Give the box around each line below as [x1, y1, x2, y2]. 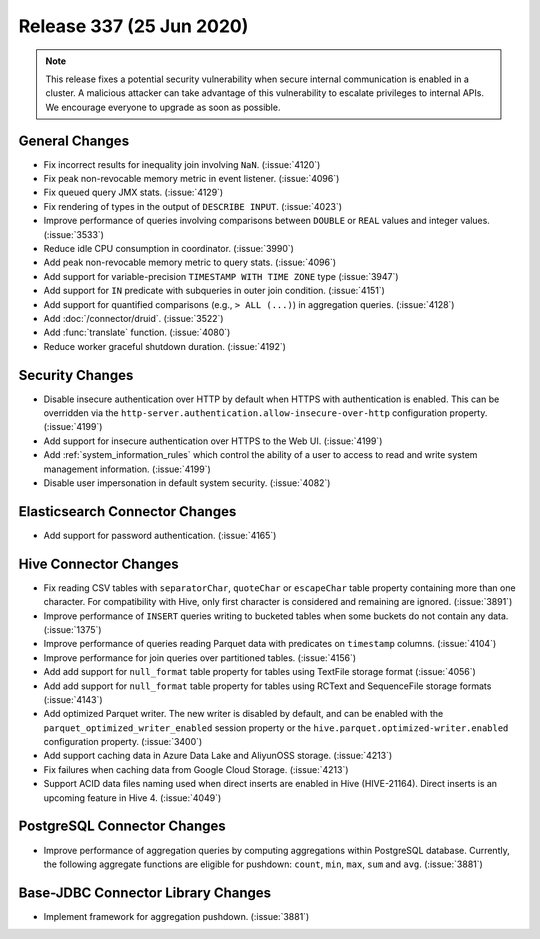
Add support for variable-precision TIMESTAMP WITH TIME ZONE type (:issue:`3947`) [43, 270, 399, 282]
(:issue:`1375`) [43, 623, 102, 635]
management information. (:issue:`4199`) [43, 463, 212, 475]
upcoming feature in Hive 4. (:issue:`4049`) [43, 791, 222, 804]
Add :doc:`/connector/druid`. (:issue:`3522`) [43, 312, 224, 324]
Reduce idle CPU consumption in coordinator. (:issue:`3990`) [43, 242, 295, 254]
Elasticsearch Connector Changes [18, 503, 237, 520]
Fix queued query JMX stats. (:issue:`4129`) [43, 186, 224, 199]
